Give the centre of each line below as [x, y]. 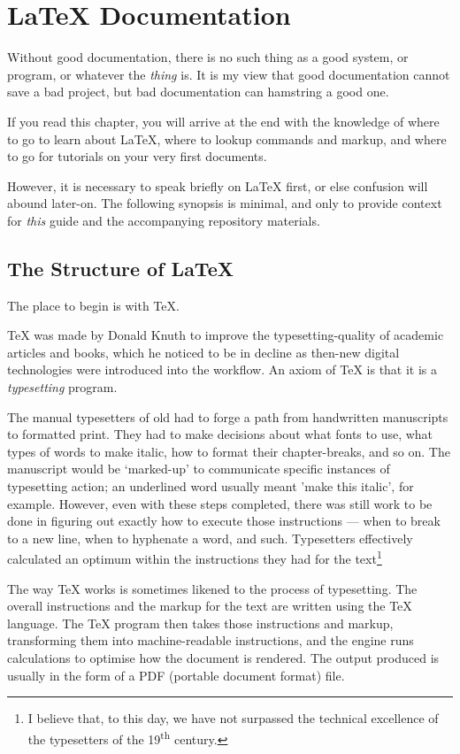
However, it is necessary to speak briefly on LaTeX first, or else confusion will [218, 185]
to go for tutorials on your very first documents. [137, 156]
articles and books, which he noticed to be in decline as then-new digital [203, 352]
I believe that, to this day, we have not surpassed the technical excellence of [233, 718]
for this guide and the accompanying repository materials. [164, 220]
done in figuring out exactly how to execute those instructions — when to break [224, 521]
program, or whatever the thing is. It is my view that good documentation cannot [229, 74]
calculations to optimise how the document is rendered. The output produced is [223, 658]
